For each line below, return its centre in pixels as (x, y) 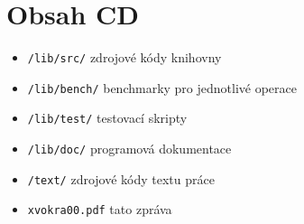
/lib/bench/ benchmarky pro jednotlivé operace (162, 87)
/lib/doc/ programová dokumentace (129, 149)
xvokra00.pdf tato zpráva (100, 209)
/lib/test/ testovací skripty (107, 118)
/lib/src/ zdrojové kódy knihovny (124, 57)
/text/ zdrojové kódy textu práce (121, 178)
